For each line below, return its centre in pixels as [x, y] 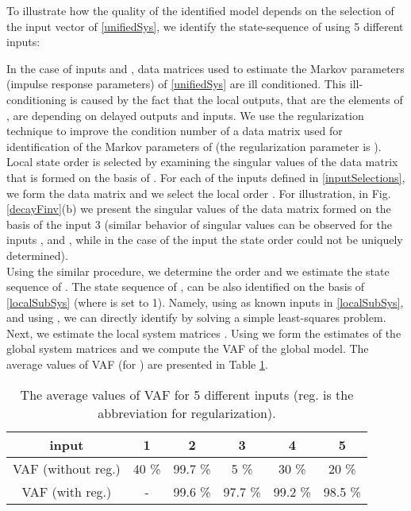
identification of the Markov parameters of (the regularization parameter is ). [194, 146]
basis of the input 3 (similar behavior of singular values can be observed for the [200, 224]
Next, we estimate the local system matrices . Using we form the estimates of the [204, 333]
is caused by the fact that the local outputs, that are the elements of [236, 99]
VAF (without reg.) [67, 468]
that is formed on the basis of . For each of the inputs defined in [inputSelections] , [206, 177]
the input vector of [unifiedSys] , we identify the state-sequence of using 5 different [205, 26]
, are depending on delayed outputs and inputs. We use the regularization [185, 115]
